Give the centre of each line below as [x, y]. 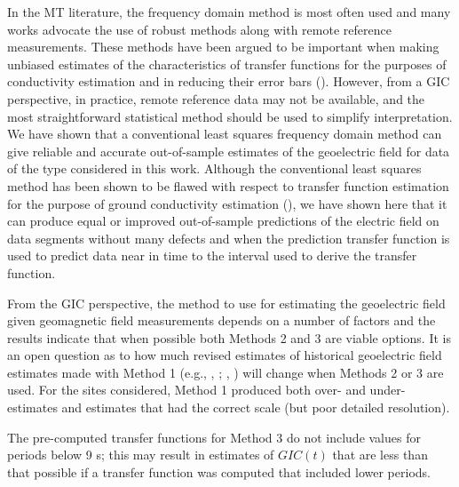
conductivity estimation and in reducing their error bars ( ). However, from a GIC [229, 81]
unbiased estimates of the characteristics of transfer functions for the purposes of [227, 64]
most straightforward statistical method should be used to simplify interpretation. [230, 116]
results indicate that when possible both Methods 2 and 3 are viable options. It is [229, 337]
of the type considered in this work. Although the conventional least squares [214, 168]
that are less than [380, 455]
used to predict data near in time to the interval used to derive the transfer [212, 255]
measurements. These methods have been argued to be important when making [223, 47]
